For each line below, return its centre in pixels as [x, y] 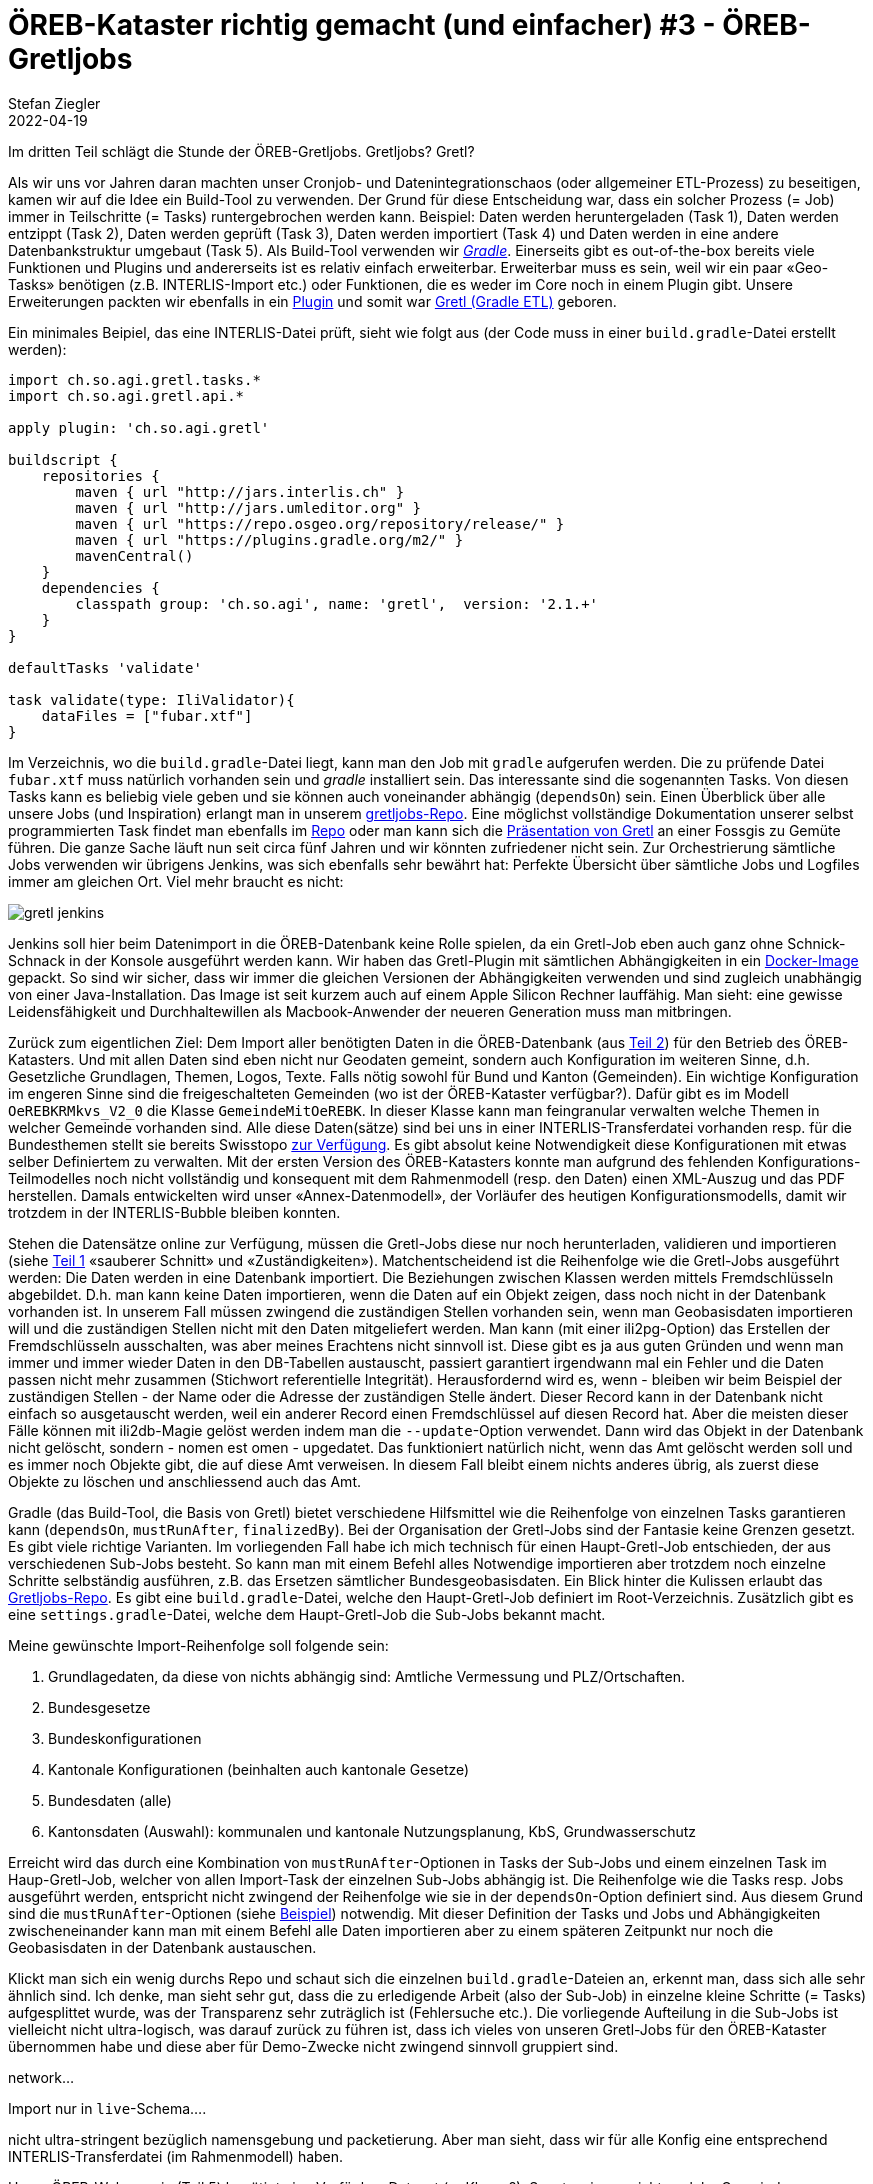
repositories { [100, 475]
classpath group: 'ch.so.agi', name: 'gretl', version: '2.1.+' [337, 603]
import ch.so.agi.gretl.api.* [126, 395]
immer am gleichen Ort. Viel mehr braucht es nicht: [176, 881]
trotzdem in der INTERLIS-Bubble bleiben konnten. [174, 1212]
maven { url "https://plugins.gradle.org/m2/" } [269, 539]
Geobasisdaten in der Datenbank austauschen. [162, 1947]
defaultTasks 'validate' [105, 667]
